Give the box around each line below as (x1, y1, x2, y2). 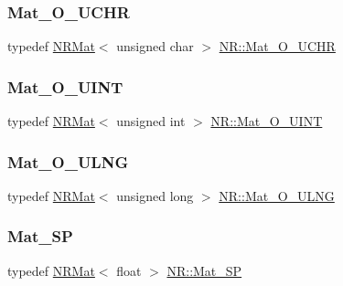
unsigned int (116, 111, 186, 131)
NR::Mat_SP (166, 260, 242, 280)
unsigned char (116, 37, 194, 56)
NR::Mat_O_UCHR (219, 37, 336, 56)
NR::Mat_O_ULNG (219, 185, 335, 205)
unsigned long (116, 185, 194, 205)
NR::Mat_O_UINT (210, 111, 323, 131)
